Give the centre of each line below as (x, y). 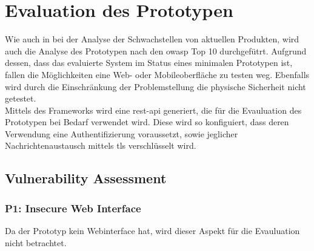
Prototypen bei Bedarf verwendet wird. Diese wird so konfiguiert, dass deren (147, 122)
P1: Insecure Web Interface (73, 208)
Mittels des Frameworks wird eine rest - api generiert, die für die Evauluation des (153, 110)
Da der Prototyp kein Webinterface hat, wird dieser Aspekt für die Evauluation (152, 231)
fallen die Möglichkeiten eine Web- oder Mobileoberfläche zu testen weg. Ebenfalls (157, 74)
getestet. (21, 98)
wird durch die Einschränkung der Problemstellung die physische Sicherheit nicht (155, 86)
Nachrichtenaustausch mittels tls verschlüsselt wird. (101, 145)
